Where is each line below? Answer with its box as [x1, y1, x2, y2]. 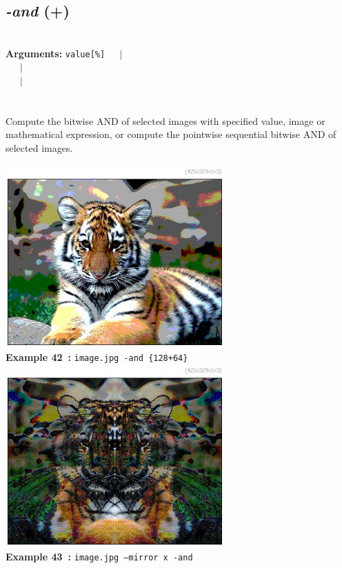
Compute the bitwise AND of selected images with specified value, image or [6, 113, 325, 128]
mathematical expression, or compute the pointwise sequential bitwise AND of [6, 127, 336, 141]
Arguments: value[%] [6, 46, 105, 60]
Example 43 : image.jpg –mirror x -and [6, 549, 193, 563]
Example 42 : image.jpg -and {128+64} [6, 349, 188, 364]
